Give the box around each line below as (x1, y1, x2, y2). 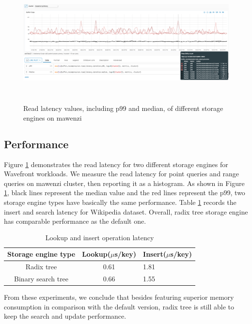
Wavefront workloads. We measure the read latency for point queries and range (4, 169, 239, 179)
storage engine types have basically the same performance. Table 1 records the (4, 197, 236, 207)
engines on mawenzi (23, 112, 82, 123)
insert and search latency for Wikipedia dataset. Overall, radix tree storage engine (4, 206, 248, 216)
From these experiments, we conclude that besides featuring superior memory (4, 292, 234, 302)
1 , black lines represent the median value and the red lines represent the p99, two (4, 187, 245, 198)
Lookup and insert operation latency (45, 232, 154, 242)
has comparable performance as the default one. (4, 216, 146, 226)
